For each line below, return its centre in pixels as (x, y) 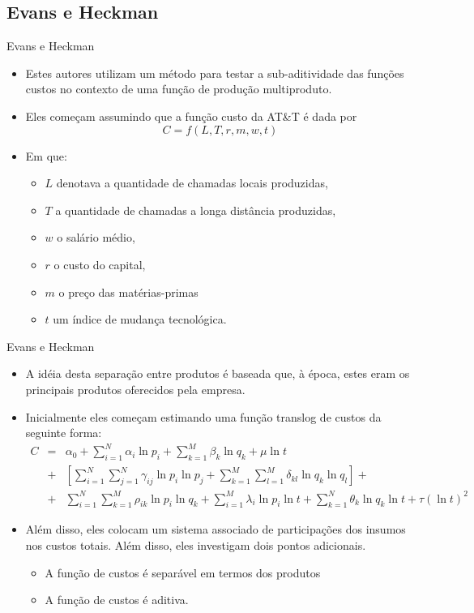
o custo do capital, (100, 264)
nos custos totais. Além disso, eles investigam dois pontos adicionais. (196, 544)
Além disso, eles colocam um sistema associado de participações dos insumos (216, 529)
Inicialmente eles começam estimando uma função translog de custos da (203, 416)
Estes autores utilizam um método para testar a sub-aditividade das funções (215, 73)
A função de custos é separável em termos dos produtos (183, 572)
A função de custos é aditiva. (117, 600)
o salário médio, (96, 237)
